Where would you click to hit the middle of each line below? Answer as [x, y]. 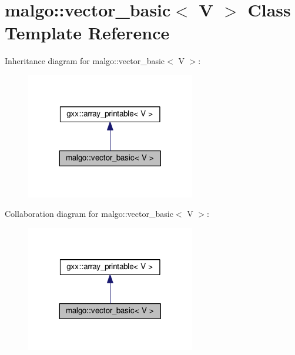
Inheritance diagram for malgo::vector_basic [85, 61]
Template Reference [87, 33]
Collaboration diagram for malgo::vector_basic [89, 214]
